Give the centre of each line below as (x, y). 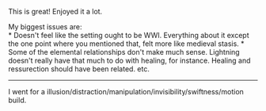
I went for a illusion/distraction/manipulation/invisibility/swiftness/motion (126, 92)
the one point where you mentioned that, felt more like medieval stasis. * (126, 44)
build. (17, 100)
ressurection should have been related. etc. (79, 69)
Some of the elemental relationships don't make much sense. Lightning (124, 52)
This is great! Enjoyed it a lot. (55, 11)
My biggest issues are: (45, 27)
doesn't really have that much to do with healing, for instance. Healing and (129, 60)
